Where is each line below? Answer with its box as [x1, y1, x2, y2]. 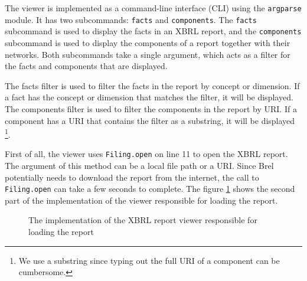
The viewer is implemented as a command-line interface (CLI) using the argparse [5, 2, 302, 14]
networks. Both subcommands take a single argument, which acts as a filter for [5, 48, 290, 60]
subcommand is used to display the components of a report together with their [5, 36, 290, 48]
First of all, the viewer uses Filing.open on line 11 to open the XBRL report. [5, 148, 288, 160]
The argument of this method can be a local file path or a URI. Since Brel [5, 159, 274, 172]
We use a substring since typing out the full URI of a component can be [18, 254, 280, 266]
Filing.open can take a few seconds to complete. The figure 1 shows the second [5, 182, 295, 195]
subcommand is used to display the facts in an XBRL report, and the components [5, 25, 302, 37]
